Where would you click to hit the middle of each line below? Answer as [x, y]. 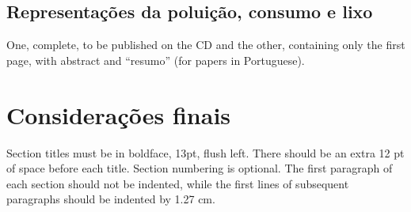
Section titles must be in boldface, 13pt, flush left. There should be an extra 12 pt [205, 152]
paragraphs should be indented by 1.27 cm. [111, 199]
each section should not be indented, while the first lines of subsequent [178, 183]
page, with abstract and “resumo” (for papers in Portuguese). [156, 60]
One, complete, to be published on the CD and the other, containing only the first [206, 45]
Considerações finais [119, 114]
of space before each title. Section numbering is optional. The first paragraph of [200, 168]
